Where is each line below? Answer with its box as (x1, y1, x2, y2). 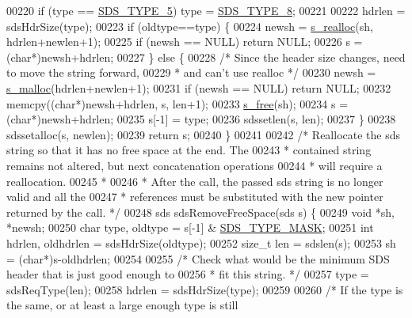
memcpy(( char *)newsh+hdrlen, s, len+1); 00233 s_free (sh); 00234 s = (6, 95, 349, 112)
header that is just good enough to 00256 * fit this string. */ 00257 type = (6, 266, 369, 282)
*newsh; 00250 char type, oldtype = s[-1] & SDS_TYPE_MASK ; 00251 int (6, 219, 374, 236)
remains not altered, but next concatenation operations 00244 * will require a (6, 157, 383, 173)
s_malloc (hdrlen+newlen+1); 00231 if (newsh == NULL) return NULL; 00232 (6, 79, 391, 96)
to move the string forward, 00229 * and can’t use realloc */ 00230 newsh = (6, 64, 376, 81)
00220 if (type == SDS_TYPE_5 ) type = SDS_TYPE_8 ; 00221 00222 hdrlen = (6, 2, 406, 18)
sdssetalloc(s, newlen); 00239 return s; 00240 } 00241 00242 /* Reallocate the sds (6, 126, 401, 142)
